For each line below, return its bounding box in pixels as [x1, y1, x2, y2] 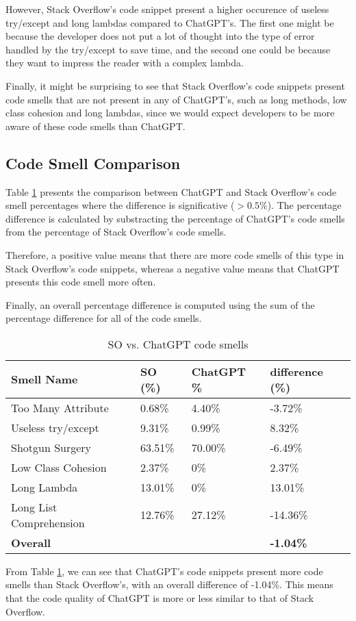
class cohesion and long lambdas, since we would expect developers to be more [5, 105, 335, 120]
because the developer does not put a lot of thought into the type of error [5, 29, 315, 43]
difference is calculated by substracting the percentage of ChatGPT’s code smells [5, 211, 345, 225]
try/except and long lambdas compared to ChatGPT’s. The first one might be [5, 15, 334, 29]
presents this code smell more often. [5, 275, 156, 289]
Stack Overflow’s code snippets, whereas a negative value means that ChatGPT [5, 261, 340, 275]
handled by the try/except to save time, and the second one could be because [5, 42, 331, 56]
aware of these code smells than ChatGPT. [5, 118, 186, 133]
